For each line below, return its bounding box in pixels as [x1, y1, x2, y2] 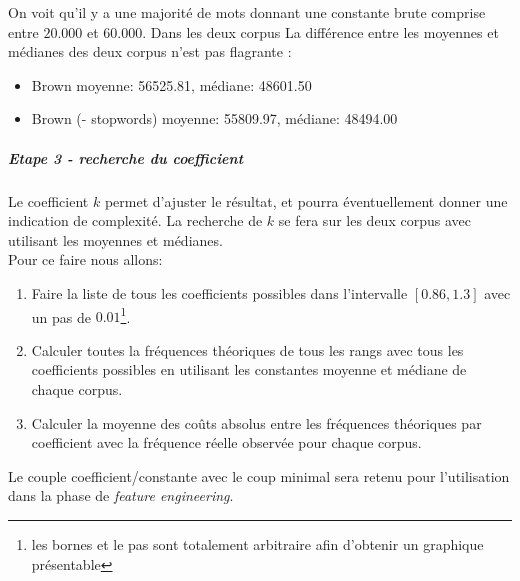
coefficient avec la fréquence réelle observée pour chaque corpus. [31, 432, 422, 453]
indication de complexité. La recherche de [8, 210, 263, 231]
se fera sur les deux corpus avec [278, 210, 471, 231]
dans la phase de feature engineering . [8, 485, 234, 506]
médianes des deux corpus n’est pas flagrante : [8, 41, 292, 62]
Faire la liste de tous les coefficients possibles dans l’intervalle [31, 282, 408, 303]
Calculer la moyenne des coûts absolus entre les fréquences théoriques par [31, 412, 482, 433]
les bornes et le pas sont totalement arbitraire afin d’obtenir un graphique [31, 533, 484, 554]
